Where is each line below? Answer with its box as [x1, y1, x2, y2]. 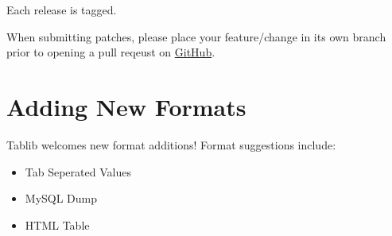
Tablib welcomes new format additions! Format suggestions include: [6, 136, 336, 153]
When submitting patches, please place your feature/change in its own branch [6, 28, 386, 44]
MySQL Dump [25, 190, 98, 207]
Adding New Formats [6, 90, 246, 122]
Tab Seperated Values [25, 163, 131, 180]
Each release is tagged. [6, 2, 117, 17]
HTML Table [25, 216, 90, 233]
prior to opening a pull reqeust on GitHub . [6, 44, 215, 60]
